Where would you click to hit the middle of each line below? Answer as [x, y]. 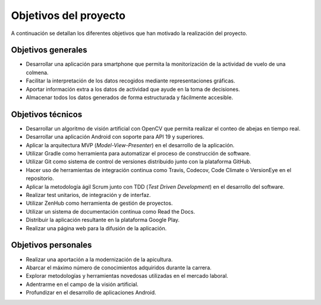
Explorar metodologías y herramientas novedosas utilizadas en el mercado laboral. [127, 276]
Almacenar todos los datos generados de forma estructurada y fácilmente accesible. [130, 97]
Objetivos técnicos [47, 114]
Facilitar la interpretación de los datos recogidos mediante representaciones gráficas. [130, 81]
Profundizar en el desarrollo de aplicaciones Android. [91, 293]
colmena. [37, 72]
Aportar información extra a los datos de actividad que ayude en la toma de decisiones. [133, 89]
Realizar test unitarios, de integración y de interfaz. [88, 195]
